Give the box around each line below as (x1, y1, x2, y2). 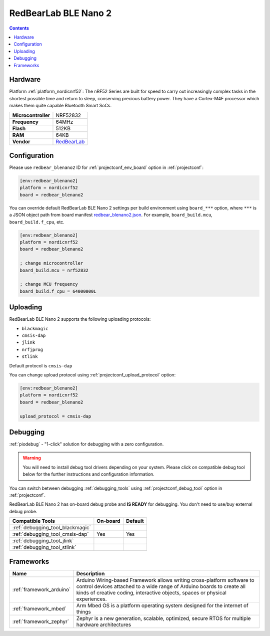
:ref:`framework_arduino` (12, 586, 71, 593)
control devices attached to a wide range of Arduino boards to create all (76, 583, 246, 590)
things (76, 608, 91, 615)
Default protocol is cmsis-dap (9, 362, 72, 368)
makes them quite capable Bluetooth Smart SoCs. (9, 103, 112, 109)
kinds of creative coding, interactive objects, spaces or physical (76, 589, 227, 596)
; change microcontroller (19, 261, 83, 266)
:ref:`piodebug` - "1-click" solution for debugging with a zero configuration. (9, 441, 164, 447)
